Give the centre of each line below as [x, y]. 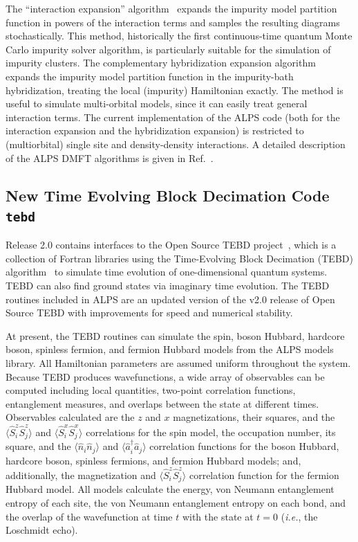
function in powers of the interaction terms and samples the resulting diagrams [173, 22]
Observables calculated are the [70, 417]
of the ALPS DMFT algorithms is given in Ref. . [110, 157]
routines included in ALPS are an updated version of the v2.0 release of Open [170, 299]
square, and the [38, 446]
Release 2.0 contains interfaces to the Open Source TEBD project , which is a [171, 245]
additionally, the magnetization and [81, 475]
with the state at [218, 516]
